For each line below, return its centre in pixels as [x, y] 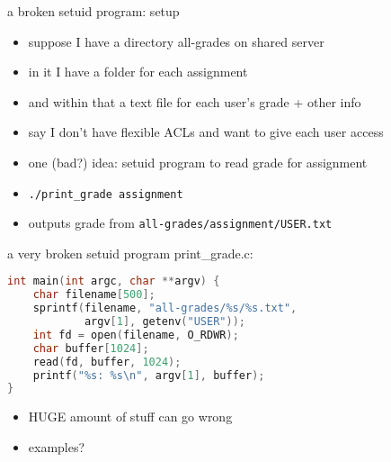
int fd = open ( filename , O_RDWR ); [136, 335]
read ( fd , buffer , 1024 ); [107, 362]
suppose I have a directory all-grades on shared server [176, 41]
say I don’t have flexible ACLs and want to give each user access [206, 132]
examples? [57, 446]
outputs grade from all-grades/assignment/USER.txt [180, 223]
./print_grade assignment [106, 194]
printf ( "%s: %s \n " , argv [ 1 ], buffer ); [149, 375]
